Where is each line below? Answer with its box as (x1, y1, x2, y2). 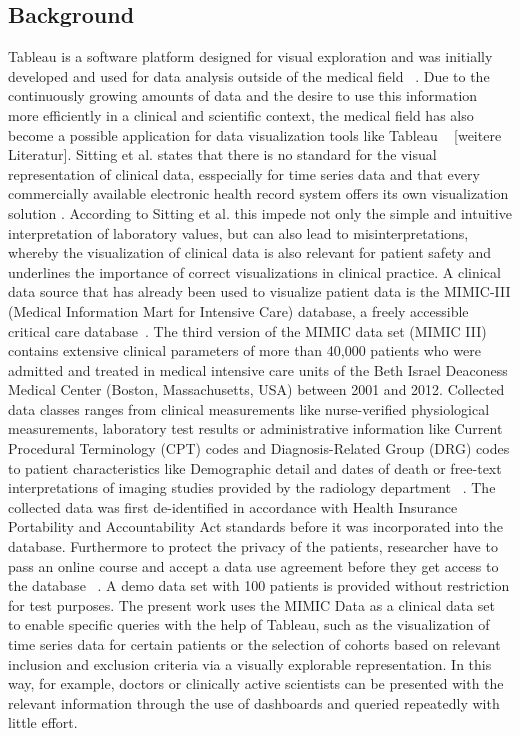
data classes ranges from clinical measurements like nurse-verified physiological (8, 398, 490, 419)
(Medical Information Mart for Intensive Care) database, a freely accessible (8, 300, 469, 321)
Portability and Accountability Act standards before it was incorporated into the (8, 516, 503, 537)
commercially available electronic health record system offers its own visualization (8, 183, 509, 204)
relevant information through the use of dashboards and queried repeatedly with (8, 692, 500, 713)
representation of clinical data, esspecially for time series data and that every (8, 163, 480, 184)
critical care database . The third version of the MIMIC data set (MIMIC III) (8, 320, 487, 341)
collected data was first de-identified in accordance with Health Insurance (8, 496, 458, 517)
